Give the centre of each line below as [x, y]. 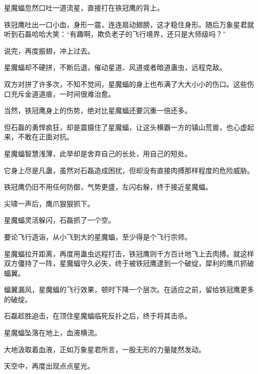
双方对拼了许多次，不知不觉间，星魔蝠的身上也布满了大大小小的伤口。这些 [126, 84]
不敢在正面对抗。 [45, 137]
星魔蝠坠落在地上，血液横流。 [53, 333]
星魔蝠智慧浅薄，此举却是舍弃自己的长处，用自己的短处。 [98, 153]
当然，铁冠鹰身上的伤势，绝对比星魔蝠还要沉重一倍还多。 [98, 110]
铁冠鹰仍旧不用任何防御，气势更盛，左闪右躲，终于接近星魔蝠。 [108, 187]
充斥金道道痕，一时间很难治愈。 [63, 93]
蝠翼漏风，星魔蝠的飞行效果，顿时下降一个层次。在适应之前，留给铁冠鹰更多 [129, 289]
